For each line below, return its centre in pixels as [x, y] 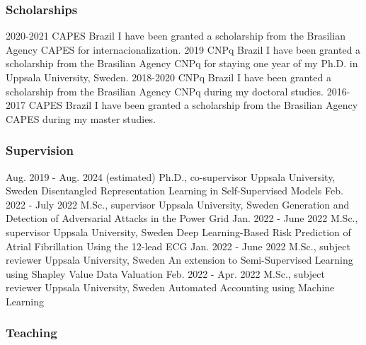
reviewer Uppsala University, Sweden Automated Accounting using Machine [170, 287]
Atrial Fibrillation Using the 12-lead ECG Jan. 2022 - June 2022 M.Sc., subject [178, 246]
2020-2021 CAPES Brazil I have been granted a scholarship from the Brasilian [176, 36]
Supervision [40, 150]
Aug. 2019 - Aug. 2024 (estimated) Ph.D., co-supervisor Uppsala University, [171, 176]
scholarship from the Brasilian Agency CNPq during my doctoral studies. [165, 91]
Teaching [32, 333]
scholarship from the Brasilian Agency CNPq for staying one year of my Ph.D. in [182, 63]
